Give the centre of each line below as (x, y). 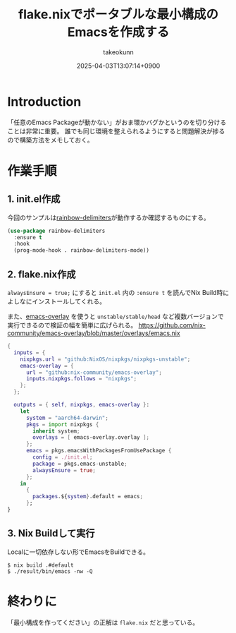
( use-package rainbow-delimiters (56, 231)
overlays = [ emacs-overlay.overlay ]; (91, 438)
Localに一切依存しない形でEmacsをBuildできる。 (79, 552)
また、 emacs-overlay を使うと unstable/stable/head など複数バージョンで (116, 316)
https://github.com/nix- (172, 325)
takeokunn (118, 52)
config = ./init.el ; (63, 457)
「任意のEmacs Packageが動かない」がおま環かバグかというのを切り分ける (117, 122)
